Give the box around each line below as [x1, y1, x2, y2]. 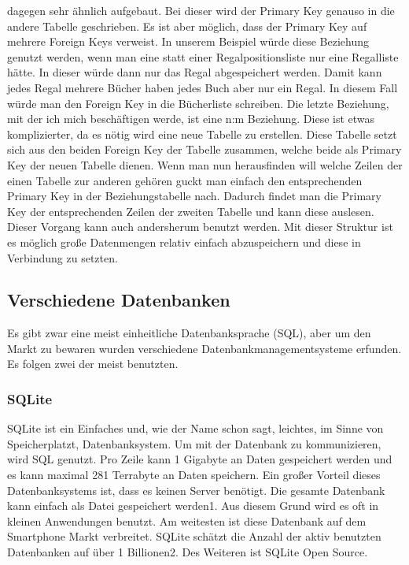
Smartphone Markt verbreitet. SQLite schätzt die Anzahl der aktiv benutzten [7, 528, 381, 545]
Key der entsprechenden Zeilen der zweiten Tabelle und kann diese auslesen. [7, 203, 374, 219]
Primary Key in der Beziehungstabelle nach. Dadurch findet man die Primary [7, 188, 381, 204]
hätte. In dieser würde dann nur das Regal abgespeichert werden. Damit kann [7, 64, 382, 80]
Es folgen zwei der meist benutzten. [7, 355, 179, 372]
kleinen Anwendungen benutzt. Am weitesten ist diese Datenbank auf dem [7, 512, 367, 529]
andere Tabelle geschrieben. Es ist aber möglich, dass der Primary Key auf [7, 17, 367, 34]
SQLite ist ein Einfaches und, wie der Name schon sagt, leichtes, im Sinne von [7, 420, 384, 437]
